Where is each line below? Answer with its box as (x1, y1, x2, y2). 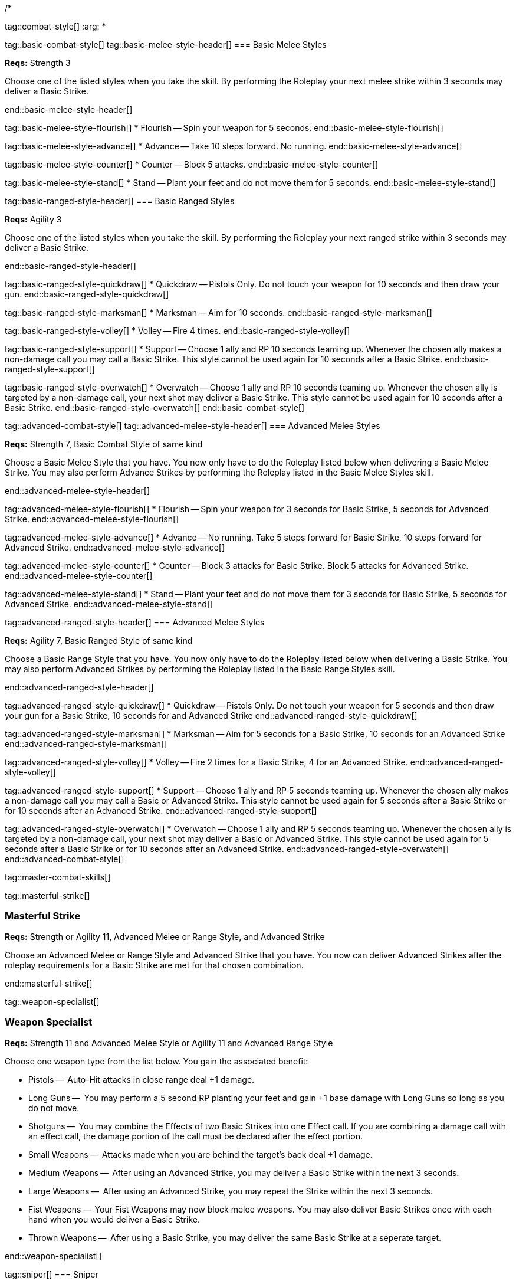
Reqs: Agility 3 (5, 214, 62, 224)
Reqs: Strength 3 (5, 58, 71, 68)
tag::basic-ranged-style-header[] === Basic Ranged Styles (5, 196, 235, 206)
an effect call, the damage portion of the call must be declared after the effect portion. (28, 1131, 363, 1141)
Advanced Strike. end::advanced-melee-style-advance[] (5, 542, 225, 552)
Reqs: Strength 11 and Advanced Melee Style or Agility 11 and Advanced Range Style (5, 1037, 333, 1048)
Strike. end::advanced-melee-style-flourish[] (5, 514, 179, 524)
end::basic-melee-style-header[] (5, 104, 133, 114)
